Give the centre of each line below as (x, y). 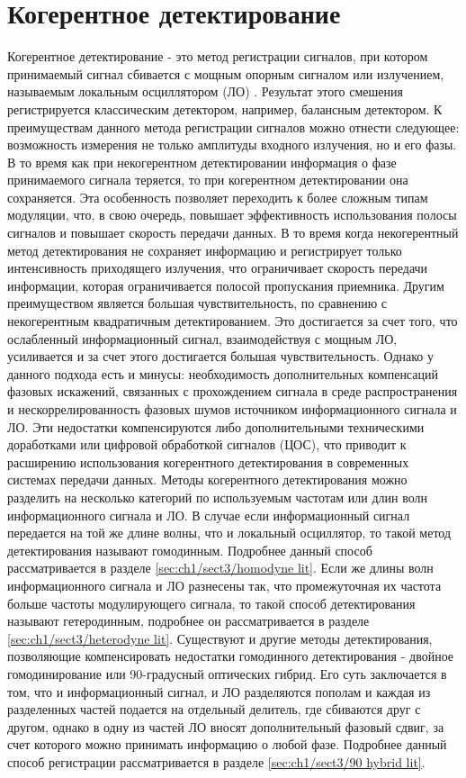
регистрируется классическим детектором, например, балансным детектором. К (225, 109)
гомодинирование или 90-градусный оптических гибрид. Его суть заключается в (227, 673)
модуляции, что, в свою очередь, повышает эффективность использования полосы (232, 215)
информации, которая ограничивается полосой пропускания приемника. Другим (226, 285)
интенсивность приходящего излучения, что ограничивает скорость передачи (218, 268)
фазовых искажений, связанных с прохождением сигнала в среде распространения (233, 391)
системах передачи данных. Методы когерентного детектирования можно (207, 479)
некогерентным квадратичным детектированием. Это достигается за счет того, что (233, 321)
